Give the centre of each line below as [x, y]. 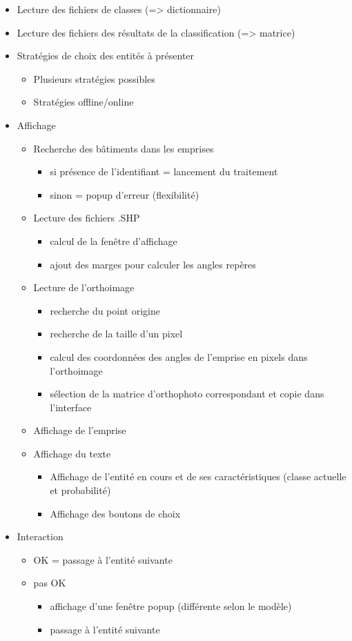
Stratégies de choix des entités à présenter [106, 56]
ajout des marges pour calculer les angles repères [153, 264]
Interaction [40, 536]
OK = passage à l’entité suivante [103, 559]
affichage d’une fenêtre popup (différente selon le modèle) [171, 606]
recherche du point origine [105, 310]
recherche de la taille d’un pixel [116, 334]
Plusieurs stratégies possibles [94, 78]
